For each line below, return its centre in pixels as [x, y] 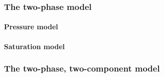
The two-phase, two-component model [82, 68]
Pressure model [31, 27]
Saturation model [35, 46]
